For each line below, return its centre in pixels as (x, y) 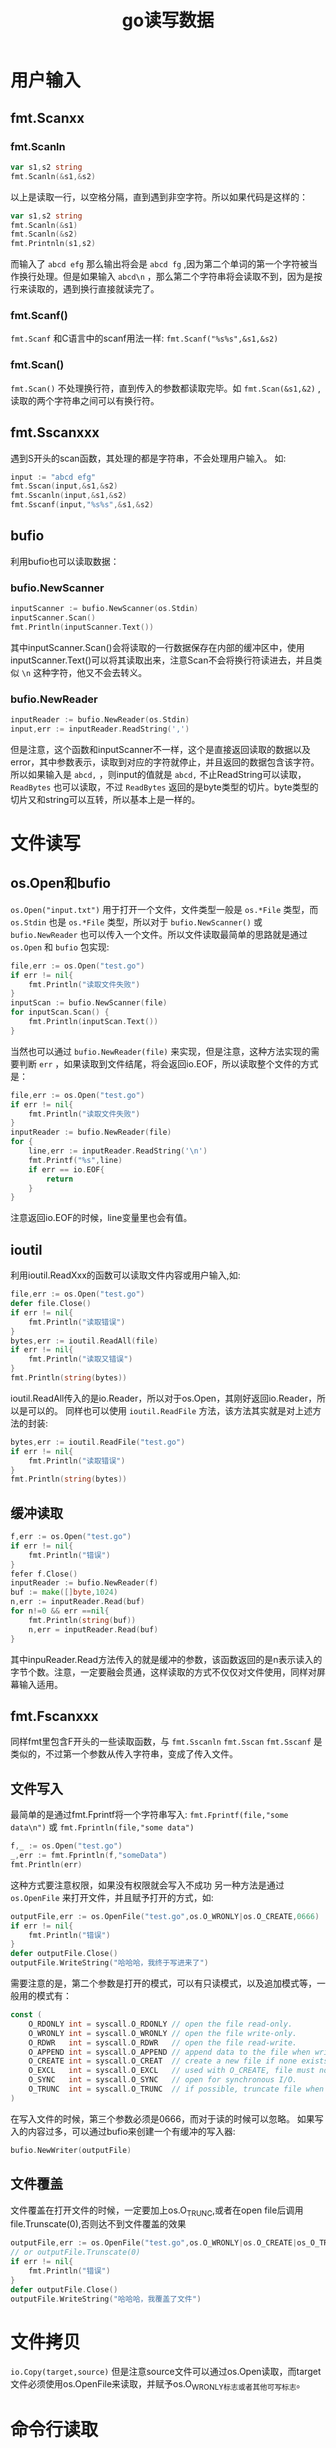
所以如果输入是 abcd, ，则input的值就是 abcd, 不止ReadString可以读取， (158, 774)
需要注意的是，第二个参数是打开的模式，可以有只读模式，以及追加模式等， (163, 1983)
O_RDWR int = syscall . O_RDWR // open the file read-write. (163, 2042)
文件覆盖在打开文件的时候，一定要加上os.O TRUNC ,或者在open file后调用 (157, 2211)
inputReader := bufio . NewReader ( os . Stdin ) (100, 720)
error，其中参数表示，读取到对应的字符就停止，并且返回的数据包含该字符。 (165, 762)
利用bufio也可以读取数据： (65, 561)
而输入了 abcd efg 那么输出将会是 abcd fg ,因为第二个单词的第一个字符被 (160, 264)
